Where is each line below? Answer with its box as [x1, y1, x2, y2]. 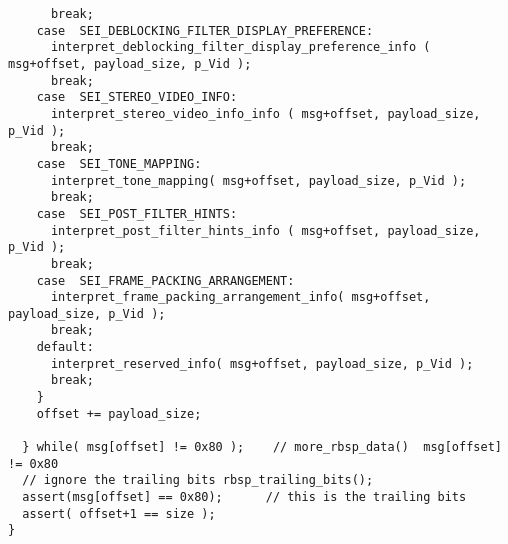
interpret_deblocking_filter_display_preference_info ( [50, 40, 431, 55]
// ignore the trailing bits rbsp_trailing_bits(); [22, 473, 374, 488]
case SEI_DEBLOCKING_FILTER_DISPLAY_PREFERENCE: [36, 23, 374, 38]
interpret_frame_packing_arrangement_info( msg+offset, [50, 290, 431, 305]
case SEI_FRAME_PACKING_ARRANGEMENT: [36, 273, 295, 288]
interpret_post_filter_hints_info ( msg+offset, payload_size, [50, 223, 481, 238]
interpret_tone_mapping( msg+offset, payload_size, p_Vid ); [50, 173, 467, 188]
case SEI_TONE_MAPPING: [36, 156, 202, 171]
